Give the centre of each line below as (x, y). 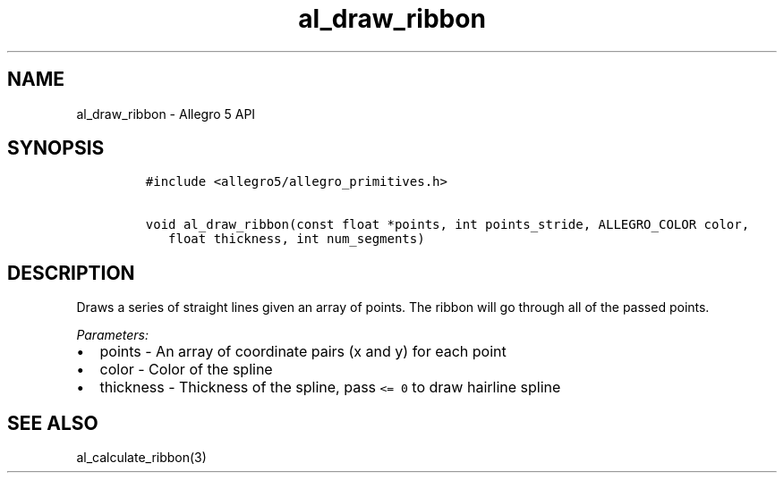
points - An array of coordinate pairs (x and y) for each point (303, 352)
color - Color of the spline (186, 370)
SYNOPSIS (56, 148)
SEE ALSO (53, 423)
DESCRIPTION (71, 273)
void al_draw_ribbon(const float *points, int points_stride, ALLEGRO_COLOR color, (447, 225)
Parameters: (113, 335)
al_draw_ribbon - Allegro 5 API (166, 114)
